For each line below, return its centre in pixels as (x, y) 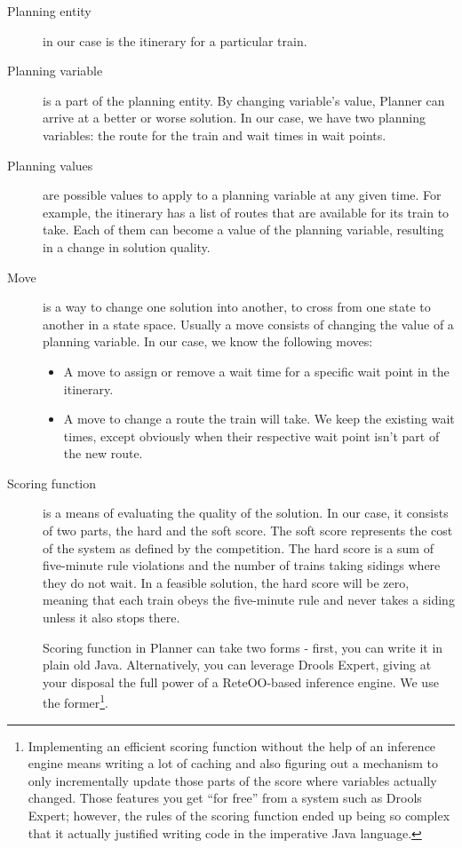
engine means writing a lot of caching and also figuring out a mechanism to (233, 763)
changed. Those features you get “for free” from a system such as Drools (225, 798)
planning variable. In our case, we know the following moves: (208, 341)
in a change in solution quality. (127, 246)
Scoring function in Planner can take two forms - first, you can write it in (243, 647)
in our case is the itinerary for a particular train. (175, 40)
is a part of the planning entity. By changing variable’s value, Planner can (244, 100)
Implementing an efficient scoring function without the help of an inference (232, 745)
